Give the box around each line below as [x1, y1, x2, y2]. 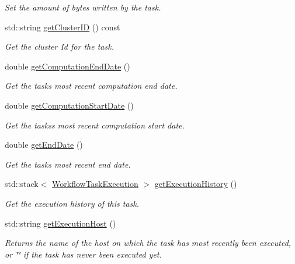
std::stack [5, 178, 39, 190]
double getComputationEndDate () [5, 60, 130, 72]
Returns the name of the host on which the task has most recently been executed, [5, 237, 291, 249]
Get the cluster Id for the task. [5, 40, 114, 53]
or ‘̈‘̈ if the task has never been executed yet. [5, 248, 162, 260]
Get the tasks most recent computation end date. [5, 79, 178, 92]
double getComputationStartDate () [5, 99, 134, 111]
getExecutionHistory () [154, 178, 237, 190]
